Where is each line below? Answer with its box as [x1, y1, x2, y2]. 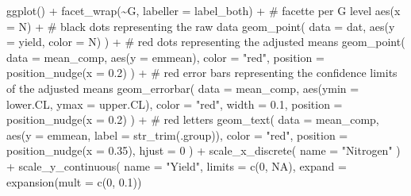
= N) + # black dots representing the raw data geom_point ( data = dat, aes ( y [6, 17, 395, 34]
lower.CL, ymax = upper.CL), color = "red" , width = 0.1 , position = [6, 95, 343, 112]
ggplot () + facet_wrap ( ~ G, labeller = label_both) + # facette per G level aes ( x [6, 2, 401, 18]
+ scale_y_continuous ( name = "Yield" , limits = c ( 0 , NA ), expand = [6, 157, 347, 174]
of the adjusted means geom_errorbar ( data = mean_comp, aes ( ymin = [6, 79, 359, 96]
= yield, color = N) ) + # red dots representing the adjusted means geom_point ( [6, 33, 405, 50]
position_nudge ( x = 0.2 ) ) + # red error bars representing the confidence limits [6, 64, 398, 81]
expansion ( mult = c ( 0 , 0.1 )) [6, 173, 142, 190]
